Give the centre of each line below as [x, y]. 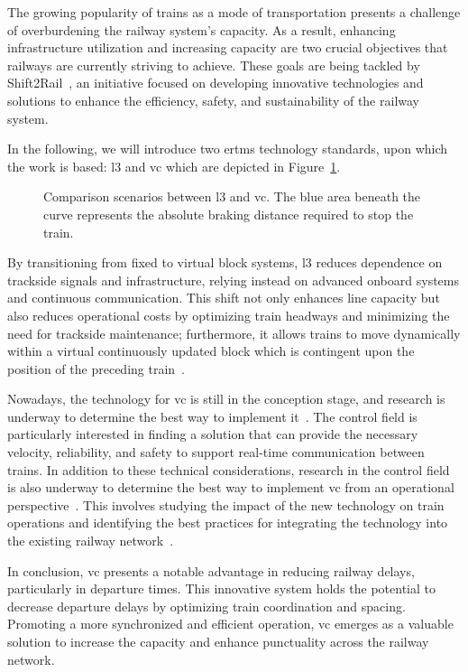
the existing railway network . [91, 541]
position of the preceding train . [96, 368]
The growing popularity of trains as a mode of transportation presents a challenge [234, 12]
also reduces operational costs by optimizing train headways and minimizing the [229, 315]
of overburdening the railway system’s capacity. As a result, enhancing [202, 29]
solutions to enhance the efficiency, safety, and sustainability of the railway [213, 100]
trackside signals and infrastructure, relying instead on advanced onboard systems [233, 280]
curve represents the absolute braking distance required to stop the [229, 214]
